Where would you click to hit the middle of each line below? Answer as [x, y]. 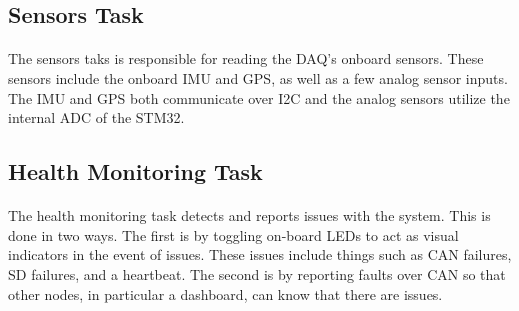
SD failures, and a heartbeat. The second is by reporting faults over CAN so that [257, 273]
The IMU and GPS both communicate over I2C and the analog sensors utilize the [259, 97]
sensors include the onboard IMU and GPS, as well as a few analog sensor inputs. [258, 77]
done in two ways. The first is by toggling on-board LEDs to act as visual [233, 234]
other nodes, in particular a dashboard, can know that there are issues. [225, 293]
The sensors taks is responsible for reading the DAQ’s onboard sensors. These [246, 58]
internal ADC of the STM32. [96, 117]
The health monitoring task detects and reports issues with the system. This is [249, 215]
